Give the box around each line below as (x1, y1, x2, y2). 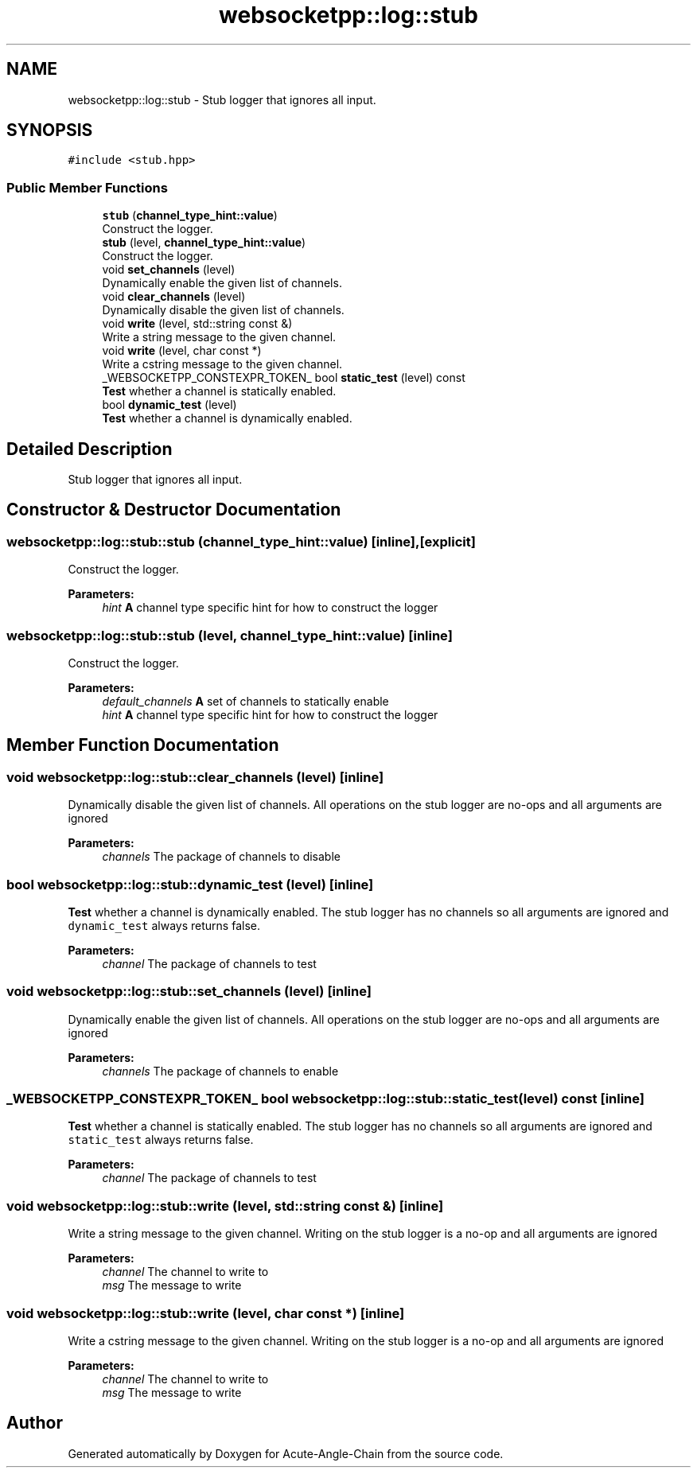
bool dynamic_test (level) (102, 398, 237, 412)
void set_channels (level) (102, 263, 236, 277)
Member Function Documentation (6, 735, 279, 756)
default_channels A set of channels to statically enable (102, 694, 389, 708)
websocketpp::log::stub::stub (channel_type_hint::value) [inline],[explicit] (6, 533, 476, 550)
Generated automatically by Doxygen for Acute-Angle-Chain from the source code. (68, 1446, 504, 1460)
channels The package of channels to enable (102, 1064, 339, 1078)
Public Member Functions (6, 179, 168, 196)
